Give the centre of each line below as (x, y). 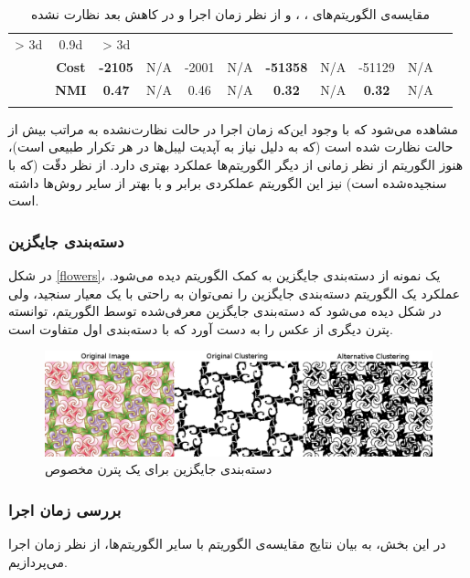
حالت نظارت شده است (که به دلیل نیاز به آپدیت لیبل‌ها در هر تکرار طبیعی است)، (231, 147)
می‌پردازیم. (38, 561)
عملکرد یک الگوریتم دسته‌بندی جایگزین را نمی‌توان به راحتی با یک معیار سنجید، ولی (235, 293)
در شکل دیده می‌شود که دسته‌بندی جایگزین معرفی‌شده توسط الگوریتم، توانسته (225, 311)
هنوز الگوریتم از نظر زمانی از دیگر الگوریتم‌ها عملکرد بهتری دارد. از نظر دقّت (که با (236, 165)
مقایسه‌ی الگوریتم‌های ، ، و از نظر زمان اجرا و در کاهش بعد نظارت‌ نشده (230, 14)
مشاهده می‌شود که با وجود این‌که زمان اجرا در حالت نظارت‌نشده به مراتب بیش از (234, 128)
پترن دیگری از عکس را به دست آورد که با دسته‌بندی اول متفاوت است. (201, 328)
